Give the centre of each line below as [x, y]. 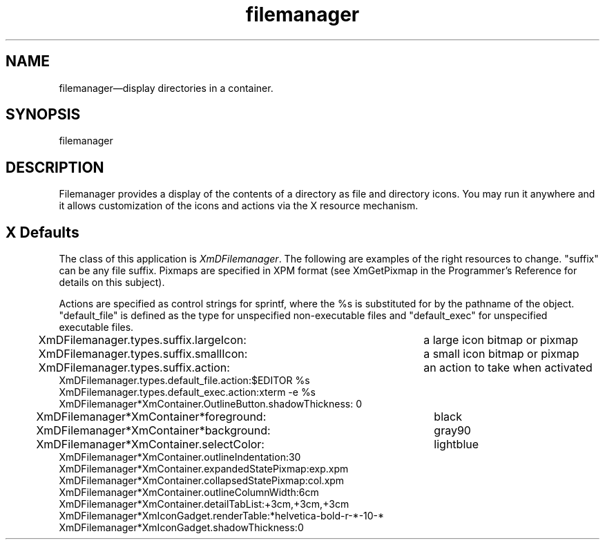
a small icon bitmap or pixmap [501, 354]
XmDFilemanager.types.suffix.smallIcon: [143, 354]
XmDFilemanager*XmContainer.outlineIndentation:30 [180, 457]
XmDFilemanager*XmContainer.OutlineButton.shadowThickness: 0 [210, 404]
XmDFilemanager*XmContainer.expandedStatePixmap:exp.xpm [204, 469]
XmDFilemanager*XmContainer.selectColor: [150, 444]
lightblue [457, 444]
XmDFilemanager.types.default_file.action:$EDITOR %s [184, 381]
